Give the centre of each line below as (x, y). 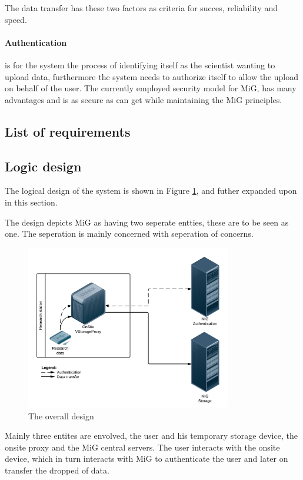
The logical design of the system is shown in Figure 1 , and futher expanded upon (151, 191)
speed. (16, 19)
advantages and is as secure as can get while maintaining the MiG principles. (144, 99)
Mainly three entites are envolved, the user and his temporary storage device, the (151, 436)
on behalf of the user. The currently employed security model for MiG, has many (151, 88)
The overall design (61, 416)
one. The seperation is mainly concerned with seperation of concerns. (129, 234)
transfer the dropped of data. (57, 470)
